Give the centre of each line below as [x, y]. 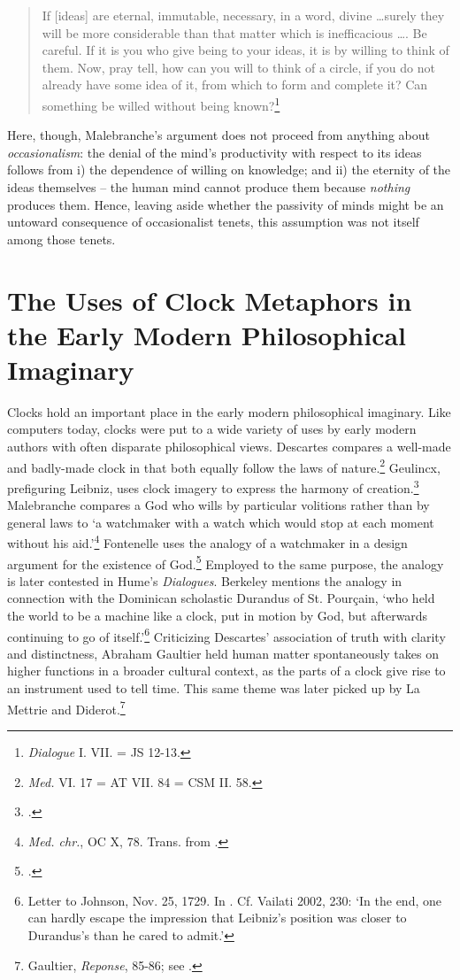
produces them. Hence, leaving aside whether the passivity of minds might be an [226, 204]
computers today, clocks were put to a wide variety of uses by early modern [212, 429]
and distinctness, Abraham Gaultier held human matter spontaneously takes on [223, 653]
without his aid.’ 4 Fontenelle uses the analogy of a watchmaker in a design [207, 541]
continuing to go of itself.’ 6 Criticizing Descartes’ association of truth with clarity [226, 635]
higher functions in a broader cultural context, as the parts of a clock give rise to [226, 671]
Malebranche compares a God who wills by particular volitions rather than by [218, 505]
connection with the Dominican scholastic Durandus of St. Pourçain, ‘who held [221, 598]
